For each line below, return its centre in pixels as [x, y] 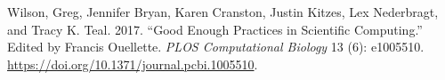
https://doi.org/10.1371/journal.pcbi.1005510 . [133, 64]
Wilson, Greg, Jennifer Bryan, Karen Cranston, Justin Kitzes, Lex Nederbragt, [223, 12]
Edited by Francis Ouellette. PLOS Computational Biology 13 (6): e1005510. [216, 47]
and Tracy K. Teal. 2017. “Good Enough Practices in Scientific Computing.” [215, 29]
